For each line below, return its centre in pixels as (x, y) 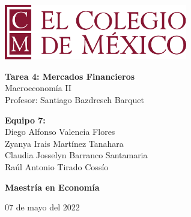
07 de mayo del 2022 (42, 207)
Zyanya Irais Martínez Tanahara (64, 143)
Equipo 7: (25, 120)
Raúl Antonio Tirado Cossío (57, 166)
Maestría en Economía (52, 187)
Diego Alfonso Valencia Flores (60, 132)
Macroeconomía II (38, 88)
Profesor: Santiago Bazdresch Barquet (74, 100)
